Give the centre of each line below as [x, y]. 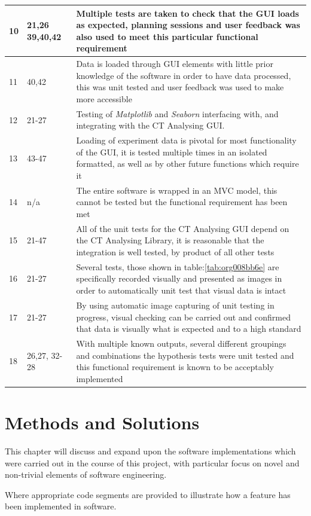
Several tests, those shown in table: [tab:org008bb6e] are [178, 266]
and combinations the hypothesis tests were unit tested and [185, 355]
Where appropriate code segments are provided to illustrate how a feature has [148, 494]
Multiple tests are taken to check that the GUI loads [187, 13]
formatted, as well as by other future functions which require [187, 164]
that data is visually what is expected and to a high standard [189, 329]
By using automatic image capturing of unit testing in [175, 305]
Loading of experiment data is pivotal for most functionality [186, 140]
